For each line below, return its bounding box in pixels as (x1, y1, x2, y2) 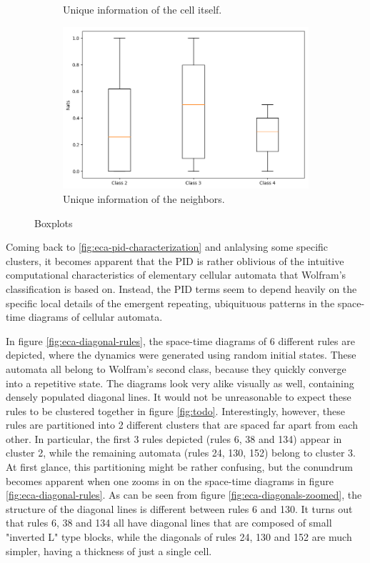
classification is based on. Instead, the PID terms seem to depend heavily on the (6, 281, 357, 296)
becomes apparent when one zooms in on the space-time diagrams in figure (6, 473, 334, 488)
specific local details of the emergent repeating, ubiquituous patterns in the (6, 295, 335, 310)
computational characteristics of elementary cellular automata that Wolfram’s (6, 267, 346, 282)
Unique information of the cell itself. (63, 2, 222, 16)
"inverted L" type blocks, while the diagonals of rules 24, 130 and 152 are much (6, 529, 352, 544)
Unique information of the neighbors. (63, 191, 225, 206)
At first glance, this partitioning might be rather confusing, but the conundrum (6, 459, 353, 474)
